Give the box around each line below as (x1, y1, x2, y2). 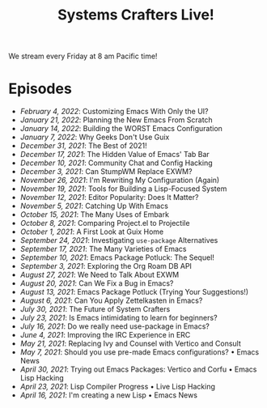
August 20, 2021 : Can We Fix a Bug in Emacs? (19, 278, 174, 288)
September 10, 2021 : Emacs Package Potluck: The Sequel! (19, 253, 214, 262)
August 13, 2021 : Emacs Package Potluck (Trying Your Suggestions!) (19, 287, 249, 297)
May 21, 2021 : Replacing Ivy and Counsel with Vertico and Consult (19, 338, 241, 349)
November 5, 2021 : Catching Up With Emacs (19, 201, 168, 211)
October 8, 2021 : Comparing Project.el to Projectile (19, 219, 190, 228)
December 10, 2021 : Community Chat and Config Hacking (19, 158, 213, 168)
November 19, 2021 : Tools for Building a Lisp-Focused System (19, 184, 227, 193)
